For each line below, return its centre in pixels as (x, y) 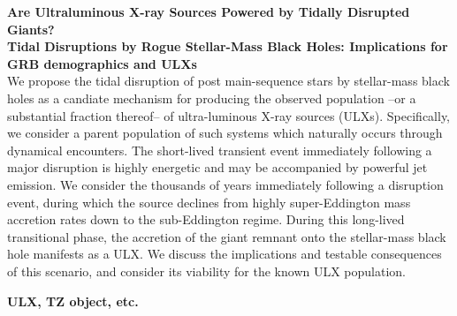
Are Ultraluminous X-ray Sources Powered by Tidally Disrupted (209, 11)
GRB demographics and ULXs (102, 63)
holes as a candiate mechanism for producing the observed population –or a (212, 98)
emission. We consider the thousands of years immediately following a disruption (225, 184)
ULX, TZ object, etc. (73, 301)
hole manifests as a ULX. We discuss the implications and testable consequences (225, 254)
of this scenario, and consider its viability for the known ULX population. (207, 271)
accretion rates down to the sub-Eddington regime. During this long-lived (206, 219)
